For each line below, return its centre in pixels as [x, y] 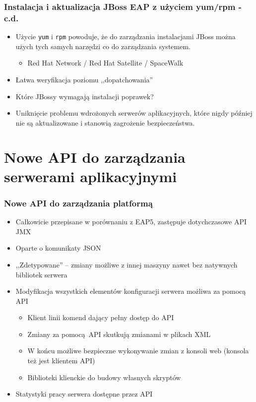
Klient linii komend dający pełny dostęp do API [101, 317]
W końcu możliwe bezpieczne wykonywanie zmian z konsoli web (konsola [138, 351]
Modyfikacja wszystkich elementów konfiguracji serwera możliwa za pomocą [131, 291]
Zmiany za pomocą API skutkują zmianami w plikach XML [119, 334]
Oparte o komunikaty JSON [58, 248]
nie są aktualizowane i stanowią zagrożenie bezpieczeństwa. [105, 122]
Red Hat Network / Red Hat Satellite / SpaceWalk [105, 63]
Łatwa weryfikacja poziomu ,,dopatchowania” [84, 79]
